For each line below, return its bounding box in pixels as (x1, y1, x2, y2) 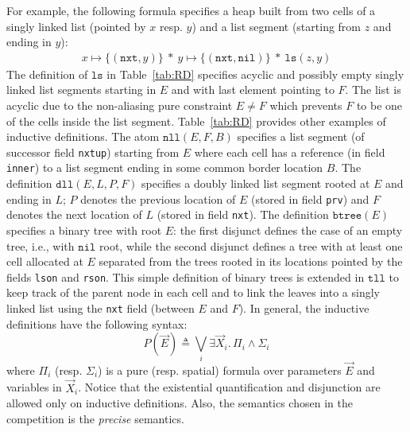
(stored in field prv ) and (250, 190, 369, 207)
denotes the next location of (6, 206, 142, 223)
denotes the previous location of (80, 190, 236, 207)
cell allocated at (6, 253, 83, 270)
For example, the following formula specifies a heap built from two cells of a (6, 2, 376, 18)
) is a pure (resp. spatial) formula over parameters (98, 361, 342, 378)
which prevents (269, 97, 342, 113)
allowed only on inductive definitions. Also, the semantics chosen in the (6, 395, 353, 411)
